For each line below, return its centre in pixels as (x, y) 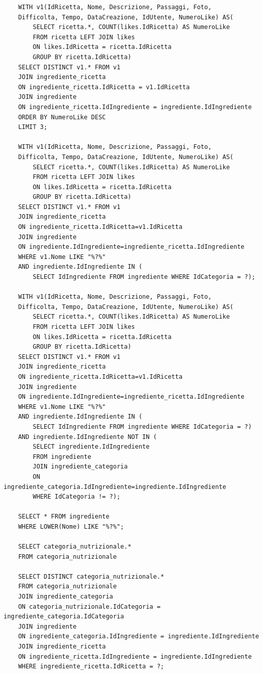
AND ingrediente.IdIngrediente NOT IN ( (87, 437)
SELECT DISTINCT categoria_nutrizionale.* (91, 576)
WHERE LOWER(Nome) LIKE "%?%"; (71, 526)
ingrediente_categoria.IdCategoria (64, 617)
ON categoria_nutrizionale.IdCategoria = (89, 606)
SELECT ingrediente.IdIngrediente (91, 447)
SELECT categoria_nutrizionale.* (75, 547)
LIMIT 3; (33, 127)
